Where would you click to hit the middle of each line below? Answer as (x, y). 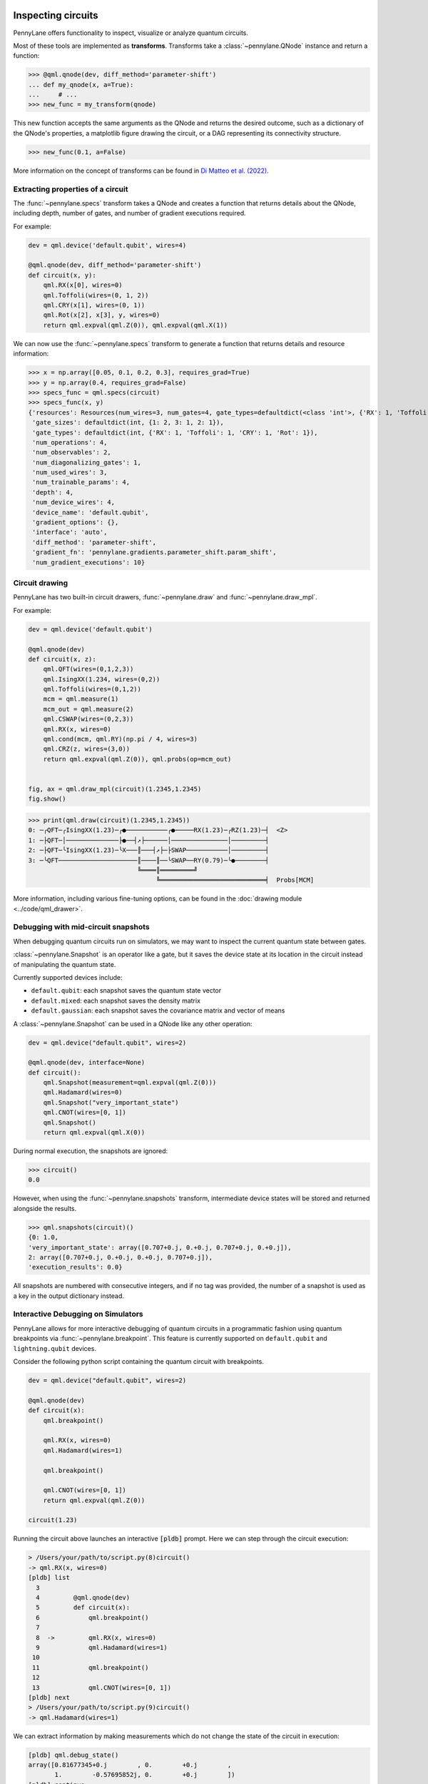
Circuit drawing (41, 583)
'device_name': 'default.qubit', (91, 512)
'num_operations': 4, (70, 442)
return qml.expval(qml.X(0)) (94, 1132)
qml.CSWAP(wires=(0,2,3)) (88, 719)
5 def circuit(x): (83, 1608)
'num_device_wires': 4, (74, 502)
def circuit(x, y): (62, 275)
